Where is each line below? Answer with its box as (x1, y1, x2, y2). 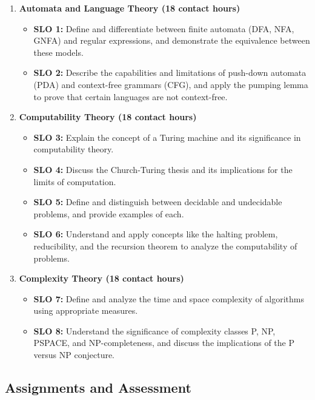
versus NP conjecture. (33, 348, 115, 361)
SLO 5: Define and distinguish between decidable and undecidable (33, 195, 282, 208)
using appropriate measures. (33, 304, 138, 317)
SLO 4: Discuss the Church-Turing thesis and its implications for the (33, 163, 293, 175)
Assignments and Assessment (5, 378, 191, 397)
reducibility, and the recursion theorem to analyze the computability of (33, 239, 297, 252)
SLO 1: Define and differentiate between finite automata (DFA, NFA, (33, 22, 294, 35)
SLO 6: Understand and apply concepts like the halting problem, (33, 228, 278, 240)
